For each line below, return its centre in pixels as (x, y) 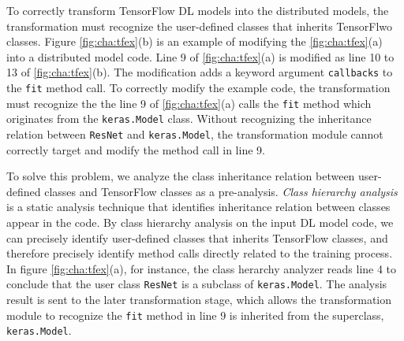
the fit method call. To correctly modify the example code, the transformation (198, 88)
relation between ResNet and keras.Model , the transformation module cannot (195, 134)
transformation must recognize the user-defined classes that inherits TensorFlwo (200, 26)
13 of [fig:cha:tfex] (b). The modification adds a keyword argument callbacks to (200, 72)
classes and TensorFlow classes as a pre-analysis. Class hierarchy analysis (221, 191)
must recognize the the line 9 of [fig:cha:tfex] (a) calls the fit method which (189, 103)
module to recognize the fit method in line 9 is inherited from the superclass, (195, 315)
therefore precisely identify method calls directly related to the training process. (200, 253)
